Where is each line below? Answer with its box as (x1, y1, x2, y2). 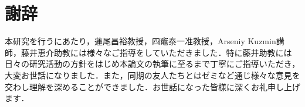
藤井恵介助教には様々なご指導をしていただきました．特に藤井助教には (21, 46, 292, 58)
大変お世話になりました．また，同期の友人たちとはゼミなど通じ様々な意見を (5, 69, 300, 81)
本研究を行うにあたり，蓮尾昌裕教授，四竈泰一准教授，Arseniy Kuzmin (5, 35, 276, 47)
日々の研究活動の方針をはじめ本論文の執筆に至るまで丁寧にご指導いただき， (5, 58, 300, 70)
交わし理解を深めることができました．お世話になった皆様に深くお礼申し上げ (5, 80, 300, 92)
